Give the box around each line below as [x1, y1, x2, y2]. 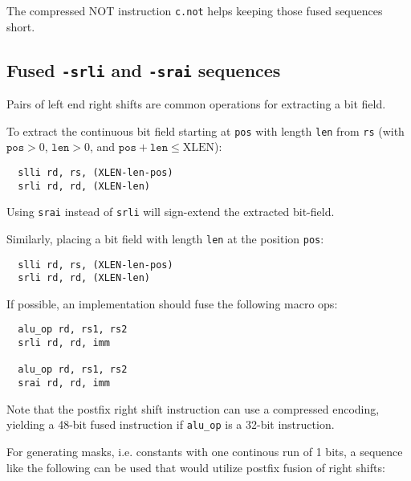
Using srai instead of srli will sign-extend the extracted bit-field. [6, 203, 335, 220]
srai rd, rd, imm [18, 377, 110, 389]
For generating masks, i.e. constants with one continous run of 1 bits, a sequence [6, 442, 403, 459]
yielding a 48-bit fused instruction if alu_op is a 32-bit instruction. [6, 416, 335, 433]
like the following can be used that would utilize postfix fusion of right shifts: [6, 459, 385, 475]
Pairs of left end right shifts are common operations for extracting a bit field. [6, 96, 386, 112]
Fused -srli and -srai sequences [6, 57, 281, 82]
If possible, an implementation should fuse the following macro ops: [6, 295, 338, 312]
